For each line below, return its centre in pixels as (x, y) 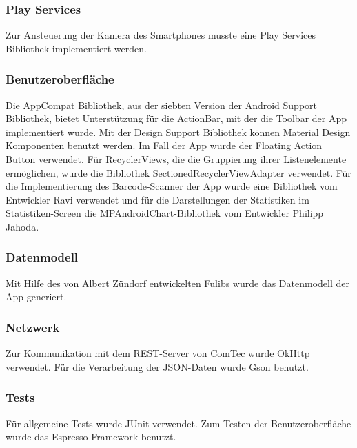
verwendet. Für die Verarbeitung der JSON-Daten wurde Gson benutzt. (157, 366)
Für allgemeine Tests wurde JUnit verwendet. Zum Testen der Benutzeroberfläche (178, 423)
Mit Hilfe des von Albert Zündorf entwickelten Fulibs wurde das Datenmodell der (177, 283)
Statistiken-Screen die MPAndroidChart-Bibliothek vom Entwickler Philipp (165, 213)
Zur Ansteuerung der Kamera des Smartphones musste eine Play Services (161, 35)
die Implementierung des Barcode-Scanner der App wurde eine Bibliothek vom (172, 186)
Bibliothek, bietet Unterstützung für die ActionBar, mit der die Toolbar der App (176, 118)
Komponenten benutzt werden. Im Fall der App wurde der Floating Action (164, 145)
